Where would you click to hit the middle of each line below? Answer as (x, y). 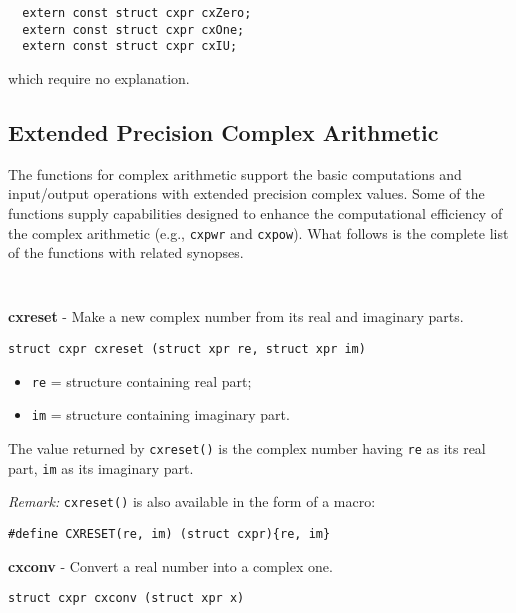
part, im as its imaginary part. (101, 467)
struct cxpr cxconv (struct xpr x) (126, 598)
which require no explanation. (99, 77)
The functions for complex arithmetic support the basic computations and (235, 173)
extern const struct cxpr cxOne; (133, 29)
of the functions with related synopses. (126, 252)
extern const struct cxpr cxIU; (130, 46)
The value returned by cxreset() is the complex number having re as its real (247, 448)
